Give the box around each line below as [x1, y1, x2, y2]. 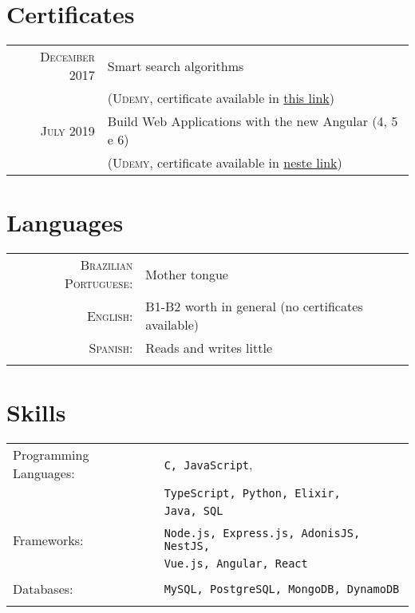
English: [86, 306, 133, 325]
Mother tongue [145, 264, 228, 283]
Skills [6, 396, 66, 429]
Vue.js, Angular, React [164, 557, 308, 571]
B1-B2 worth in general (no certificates [145, 297, 363, 316]
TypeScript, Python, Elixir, [164, 487, 341, 500]
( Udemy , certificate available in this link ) [107, 89, 334, 108]
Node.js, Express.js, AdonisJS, [164, 527, 361, 540]
